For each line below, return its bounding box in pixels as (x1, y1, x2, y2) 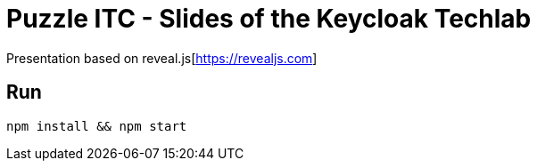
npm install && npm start (6, 118, 187, 133)
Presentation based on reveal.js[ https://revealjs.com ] (6, 50, 318, 66)
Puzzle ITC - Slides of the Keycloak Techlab (6, 4, 532, 34)
